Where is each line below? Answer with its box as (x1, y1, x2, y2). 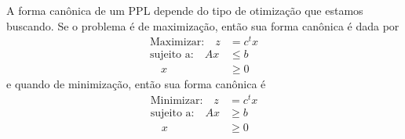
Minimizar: (150, 95, 203, 107)
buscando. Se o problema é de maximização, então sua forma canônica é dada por (6, 17, 400, 34)
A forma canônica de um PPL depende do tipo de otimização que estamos (6, 2, 363, 18)
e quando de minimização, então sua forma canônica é (6, 76, 266, 92)
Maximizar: (149, 37, 205, 48)
